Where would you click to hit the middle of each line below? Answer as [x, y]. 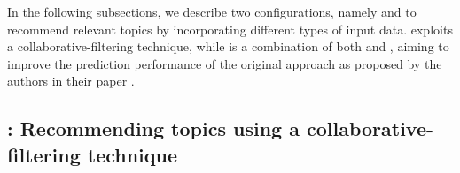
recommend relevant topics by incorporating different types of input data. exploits [230, 29]
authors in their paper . [71, 81]
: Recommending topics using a [153, 128]
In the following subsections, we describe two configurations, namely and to [212, 11]
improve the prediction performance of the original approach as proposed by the [225, 63]
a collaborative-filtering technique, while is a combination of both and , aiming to [228, 46]
